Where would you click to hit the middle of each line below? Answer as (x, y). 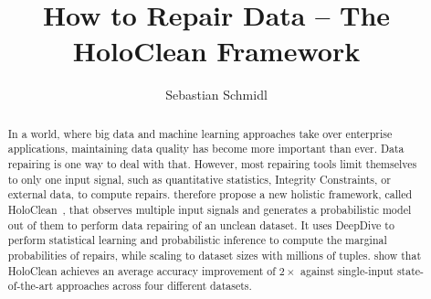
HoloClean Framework (216, 51)
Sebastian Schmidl (216, 95)
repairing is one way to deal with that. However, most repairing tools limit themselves (212, 164)
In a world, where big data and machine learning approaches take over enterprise (200, 133)
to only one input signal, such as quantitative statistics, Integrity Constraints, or (199, 179)
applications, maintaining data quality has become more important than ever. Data (206, 149)
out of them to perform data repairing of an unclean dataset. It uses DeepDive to (201, 224)
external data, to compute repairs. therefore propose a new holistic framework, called (210, 194)
